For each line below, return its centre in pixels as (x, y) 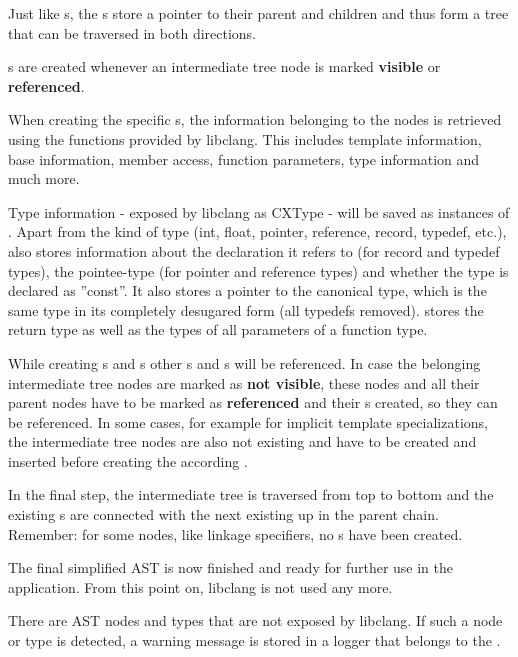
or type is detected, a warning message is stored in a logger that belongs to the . (254, 640)
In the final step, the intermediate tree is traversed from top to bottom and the (251, 494)
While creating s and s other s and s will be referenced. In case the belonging (244, 362)
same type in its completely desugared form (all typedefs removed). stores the (246, 309)
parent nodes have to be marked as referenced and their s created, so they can (253, 402)
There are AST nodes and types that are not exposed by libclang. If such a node (255, 620)
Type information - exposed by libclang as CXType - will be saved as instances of (259, 211)
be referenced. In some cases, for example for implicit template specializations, (248, 421)
